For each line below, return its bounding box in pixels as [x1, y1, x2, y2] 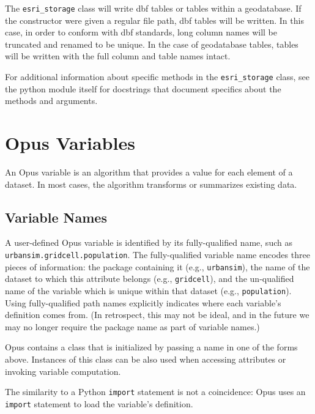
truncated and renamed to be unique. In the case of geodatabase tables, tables [5, 37, 298, 50]
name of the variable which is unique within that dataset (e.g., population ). [5, 284, 292, 297]
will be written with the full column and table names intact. [5, 50, 231, 62]
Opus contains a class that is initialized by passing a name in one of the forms [5, 341, 298, 353]
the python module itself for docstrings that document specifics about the [5, 82, 281, 95]
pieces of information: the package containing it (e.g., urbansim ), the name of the [5, 260, 310, 273]
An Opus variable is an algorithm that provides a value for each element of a [5, 166, 293, 178]
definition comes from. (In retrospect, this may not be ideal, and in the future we [5, 308, 309, 321]
